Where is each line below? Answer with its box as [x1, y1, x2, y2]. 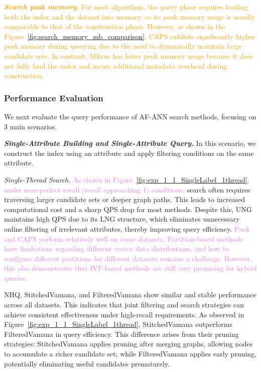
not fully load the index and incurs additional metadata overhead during [4, 60, 227, 71]
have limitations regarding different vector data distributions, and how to [4, 243, 229, 254]
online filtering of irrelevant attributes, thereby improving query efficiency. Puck [4, 223, 250, 234]
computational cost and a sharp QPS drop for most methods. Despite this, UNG [4, 204, 252, 214]
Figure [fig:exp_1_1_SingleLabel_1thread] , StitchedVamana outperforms [4, 319, 232, 329]
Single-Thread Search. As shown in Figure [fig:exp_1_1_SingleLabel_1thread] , [4, 174, 249, 184]
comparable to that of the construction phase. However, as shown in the [4, 21, 226, 32]
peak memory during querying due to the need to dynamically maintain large [4, 41, 242, 51]
